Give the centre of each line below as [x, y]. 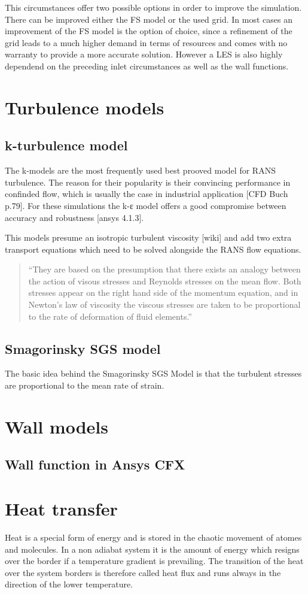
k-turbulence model [66, 145]
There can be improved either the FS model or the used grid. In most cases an [149, 19]
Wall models [57, 426]
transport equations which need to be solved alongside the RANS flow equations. [153, 249]
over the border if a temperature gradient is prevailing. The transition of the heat [154, 561]
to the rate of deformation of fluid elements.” [110, 316]
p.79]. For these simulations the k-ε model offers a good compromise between [146, 205]
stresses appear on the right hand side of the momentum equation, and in [163, 293]
